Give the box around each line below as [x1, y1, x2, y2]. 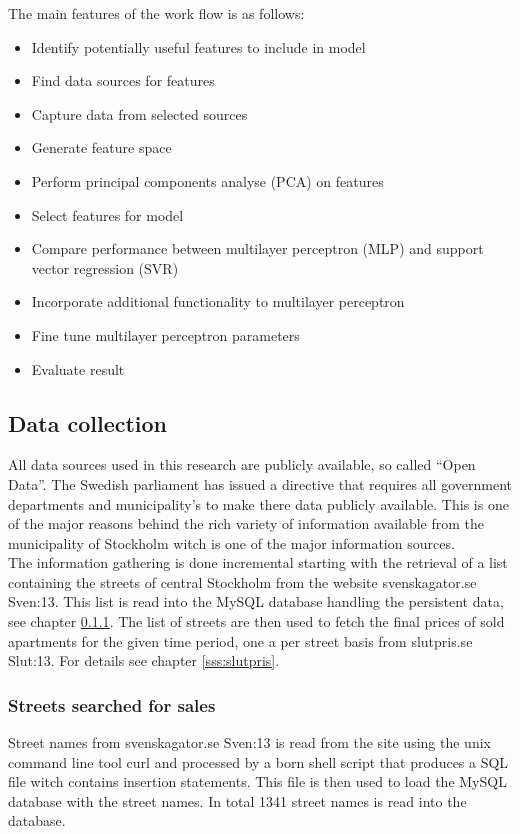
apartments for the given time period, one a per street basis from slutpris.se [8, 630, 473, 651]
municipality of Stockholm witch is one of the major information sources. [8, 532, 455, 553]
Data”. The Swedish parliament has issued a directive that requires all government [8, 473, 512, 494]
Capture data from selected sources [31, 103, 248, 124]
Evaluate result [31, 358, 125, 379]
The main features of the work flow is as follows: [8, 3, 305, 23]
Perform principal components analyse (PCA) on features [31, 170, 384, 191]
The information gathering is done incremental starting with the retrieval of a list [8, 552, 508, 573]
